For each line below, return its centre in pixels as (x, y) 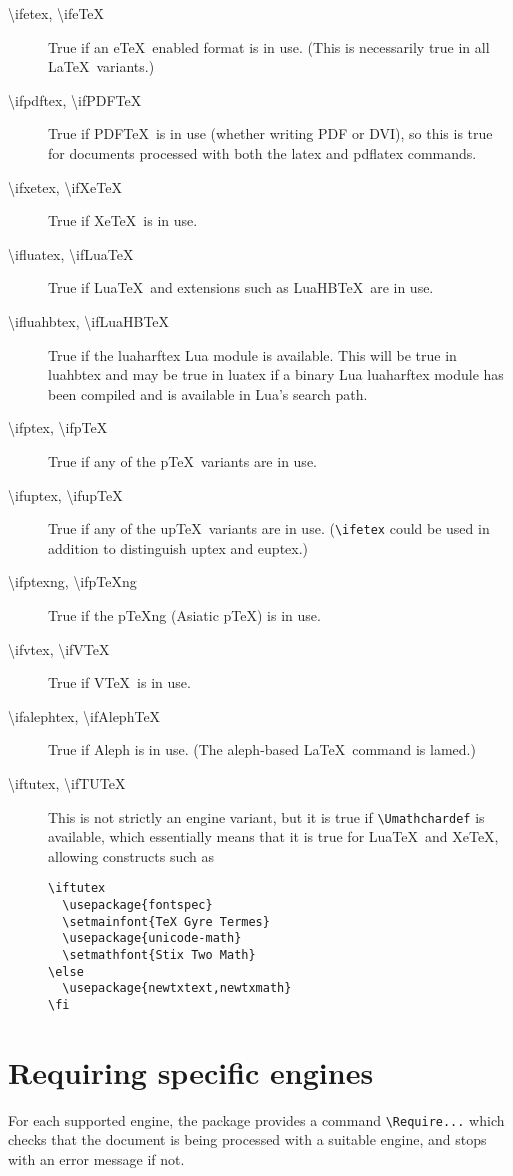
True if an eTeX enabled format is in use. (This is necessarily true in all (269, 46)
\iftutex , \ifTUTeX (67, 782)
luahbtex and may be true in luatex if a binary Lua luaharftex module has (276, 374)
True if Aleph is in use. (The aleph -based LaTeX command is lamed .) (262, 749)
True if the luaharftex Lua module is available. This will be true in (252, 354)
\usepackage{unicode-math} (152, 938)
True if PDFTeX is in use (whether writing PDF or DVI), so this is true (270, 133)
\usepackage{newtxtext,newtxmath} (177, 988)
